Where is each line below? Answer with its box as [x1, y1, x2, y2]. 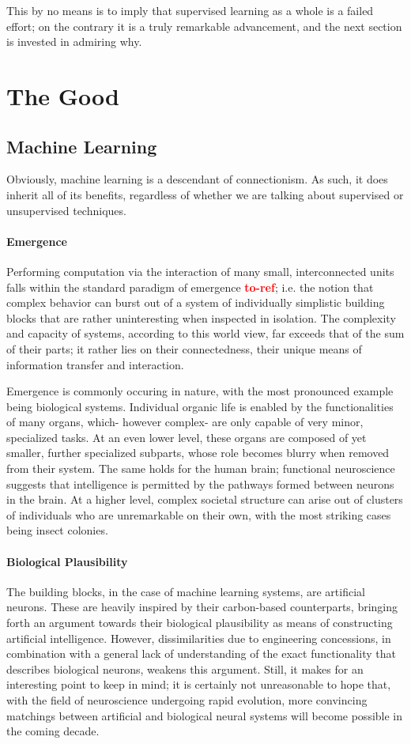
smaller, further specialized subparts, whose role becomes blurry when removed [6, 444, 390, 461]
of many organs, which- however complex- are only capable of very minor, [6, 414, 364, 430]
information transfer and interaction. [6, 356, 184, 372]
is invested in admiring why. [6, 33, 142, 50]
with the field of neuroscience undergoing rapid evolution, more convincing [6, 691, 368, 708]
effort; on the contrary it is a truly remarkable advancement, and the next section [6, 17, 402, 34]
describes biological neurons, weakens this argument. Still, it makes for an [6, 660, 364, 677]
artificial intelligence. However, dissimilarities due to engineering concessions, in [6, 629, 391, 646]
